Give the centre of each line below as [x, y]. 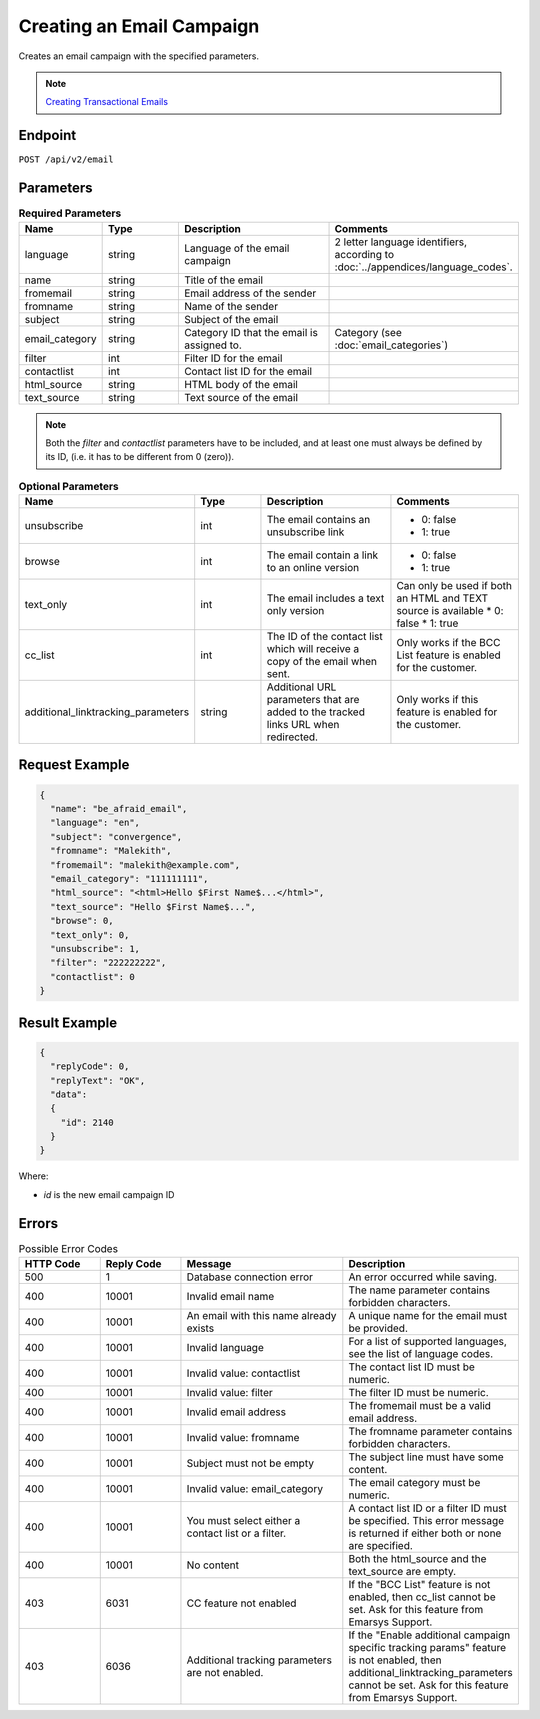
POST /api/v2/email [66, 159]
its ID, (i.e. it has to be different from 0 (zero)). [140, 457]
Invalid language [225, 1348]
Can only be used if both [454, 586]
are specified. [381, 1546]
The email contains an [318, 520]
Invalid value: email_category [255, 1489]
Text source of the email [241, 397]
